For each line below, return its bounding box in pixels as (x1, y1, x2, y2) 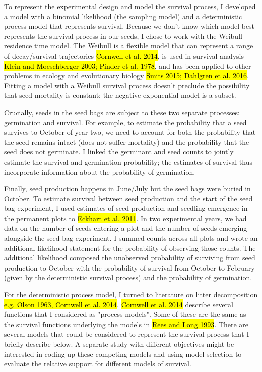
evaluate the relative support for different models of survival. (4, 358, 191, 369)
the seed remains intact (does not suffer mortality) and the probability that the (4, 136, 249, 147)
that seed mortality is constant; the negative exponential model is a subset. (4, 90, 236, 100)
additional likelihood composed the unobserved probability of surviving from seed (4, 252, 255, 263)
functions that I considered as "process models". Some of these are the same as (4, 309, 246, 320)
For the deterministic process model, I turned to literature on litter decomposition (4, 289, 258, 300)
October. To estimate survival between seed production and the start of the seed (4, 193, 253, 203)
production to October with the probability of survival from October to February (4, 262, 255, 273)
